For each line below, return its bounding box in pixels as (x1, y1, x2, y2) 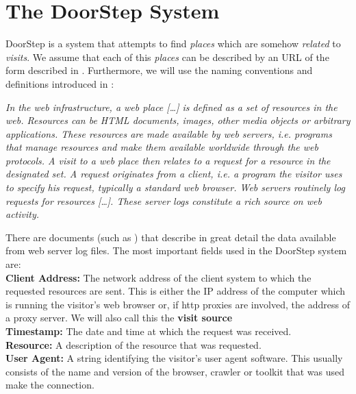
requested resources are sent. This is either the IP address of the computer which (5, 284, 346, 298)
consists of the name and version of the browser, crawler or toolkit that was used (5, 364, 345, 378)
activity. (5, 207, 40, 221)
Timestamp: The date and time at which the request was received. (5, 324, 292, 338)
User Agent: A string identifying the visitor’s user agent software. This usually (5, 351, 343, 365)
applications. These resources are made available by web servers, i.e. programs (5, 126, 332, 140)
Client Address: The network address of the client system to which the (5, 270, 311, 284)
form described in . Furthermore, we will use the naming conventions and (5, 63, 313, 77)
